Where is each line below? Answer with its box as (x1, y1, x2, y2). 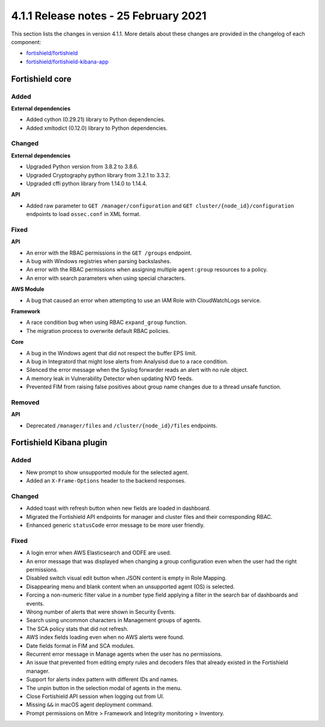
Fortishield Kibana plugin (11, 437, 108, 448)
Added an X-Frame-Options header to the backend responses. (26, 477, 186, 484)
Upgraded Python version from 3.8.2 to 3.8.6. (26, 163, 138, 170)
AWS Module (11, 285, 45, 293)
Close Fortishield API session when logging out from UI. (26, 693, 165, 700)
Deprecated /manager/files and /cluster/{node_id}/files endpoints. (26, 422, 218, 429)
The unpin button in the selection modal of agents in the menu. (26, 684, 182, 691)
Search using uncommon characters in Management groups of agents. (26, 617, 202, 624)
